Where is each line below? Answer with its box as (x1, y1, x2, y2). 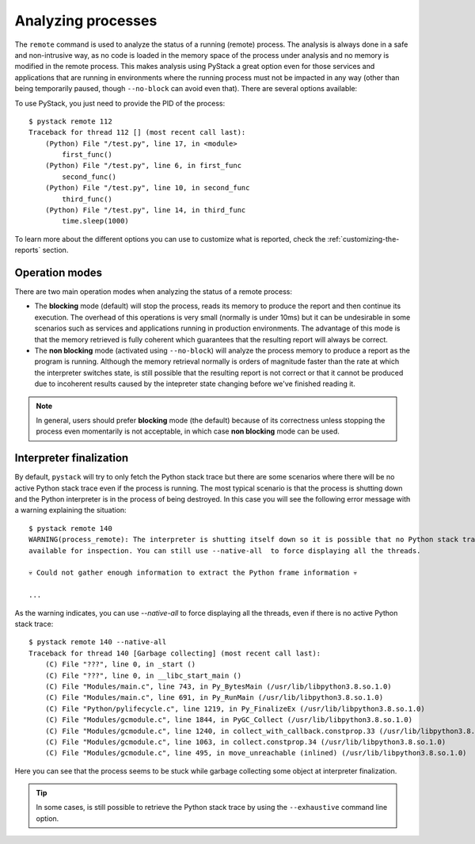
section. (42, 246, 69, 255)
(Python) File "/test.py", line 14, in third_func (44, 206, 246, 215)
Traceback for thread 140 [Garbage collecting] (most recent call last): (28, 648, 321, 658)
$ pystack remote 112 (28, 116, 112, 126)
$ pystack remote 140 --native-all (28, 638, 167, 647)
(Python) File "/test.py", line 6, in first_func (44, 161, 241, 170)
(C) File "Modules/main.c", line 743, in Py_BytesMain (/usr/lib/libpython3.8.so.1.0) (44, 682, 392, 691)
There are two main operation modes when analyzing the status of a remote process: (14, 287, 293, 296)
